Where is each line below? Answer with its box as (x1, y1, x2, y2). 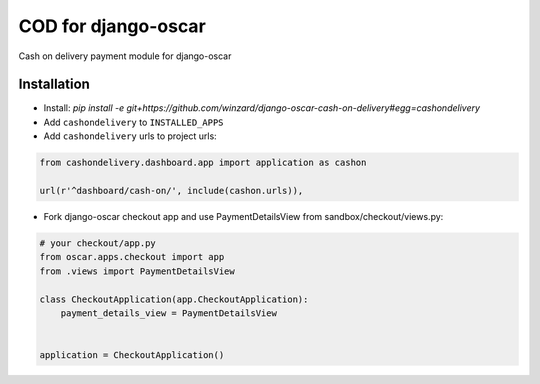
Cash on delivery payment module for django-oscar (18, 50, 232, 62)
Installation (18, 76, 90, 93)
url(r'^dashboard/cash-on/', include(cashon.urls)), (39, 185, 304, 196)
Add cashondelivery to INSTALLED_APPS (43, 116, 224, 128)
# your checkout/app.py (39, 237, 157, 249)
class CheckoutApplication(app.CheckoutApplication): (39, 293, 309, 305)
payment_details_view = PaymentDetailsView (60, 307, 277, 319)
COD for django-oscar (18, 15, 207, 37)
